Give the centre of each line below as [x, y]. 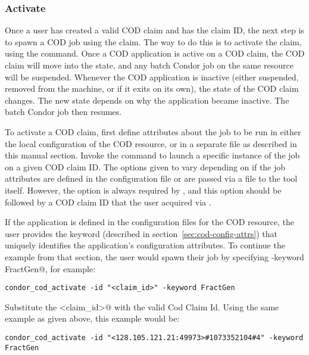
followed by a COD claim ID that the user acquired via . [108, 202]
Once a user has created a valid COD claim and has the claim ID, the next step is [154, 30]
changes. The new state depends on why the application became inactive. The [147, 100]
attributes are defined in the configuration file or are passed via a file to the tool [151, 178]
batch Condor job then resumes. [63, 112]
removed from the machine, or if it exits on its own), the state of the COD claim [152, 88]
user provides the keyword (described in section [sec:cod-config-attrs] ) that [141, 233]
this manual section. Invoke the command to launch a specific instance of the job [152, 155]
